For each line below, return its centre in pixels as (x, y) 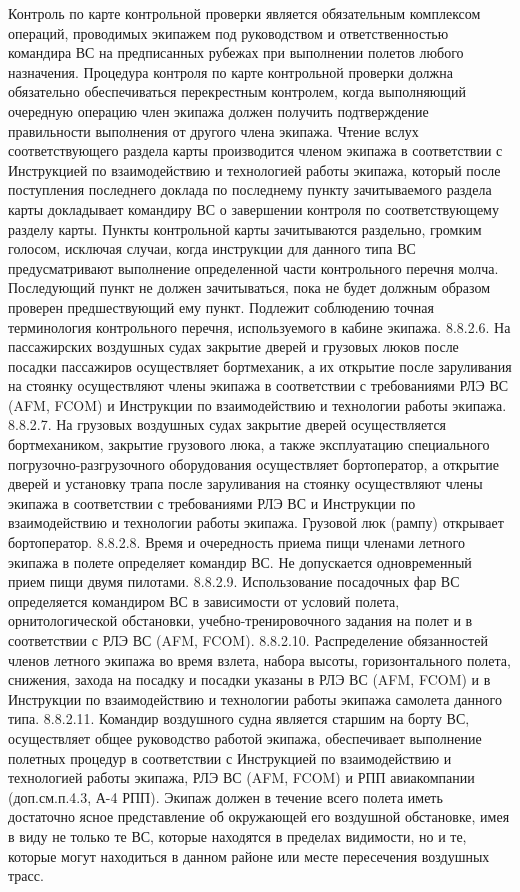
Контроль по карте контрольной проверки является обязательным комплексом (244, 13)
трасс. (26, 875)
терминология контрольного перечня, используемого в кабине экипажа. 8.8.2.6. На (259, 326)
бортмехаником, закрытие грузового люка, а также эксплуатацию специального (249, 444)
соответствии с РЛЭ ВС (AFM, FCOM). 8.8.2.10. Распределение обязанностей (248, 640)
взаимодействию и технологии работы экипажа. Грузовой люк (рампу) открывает (256, 522)
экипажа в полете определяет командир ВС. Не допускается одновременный (240, 561)
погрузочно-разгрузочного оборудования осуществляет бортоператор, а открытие (253, 463)
